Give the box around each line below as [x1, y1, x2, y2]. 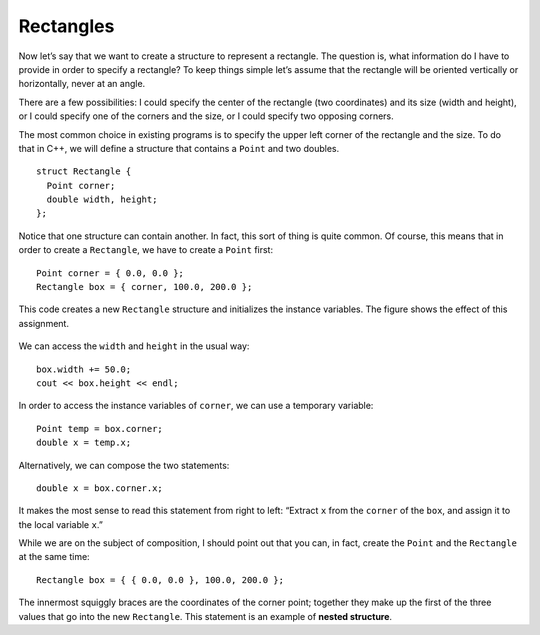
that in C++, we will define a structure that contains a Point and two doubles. [18, 142, 340, 154]
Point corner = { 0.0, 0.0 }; [36, 267, 185, 279]
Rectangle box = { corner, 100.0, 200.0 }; [36, 281, 253, 293]
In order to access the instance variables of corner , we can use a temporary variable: [18, 400, 374, 412]
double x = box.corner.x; [36, 482, 164, 494]
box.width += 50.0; [36, 363, 132, 375]
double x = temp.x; [36, 437, 132, 449]
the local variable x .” [18, 518, 104, 530]
